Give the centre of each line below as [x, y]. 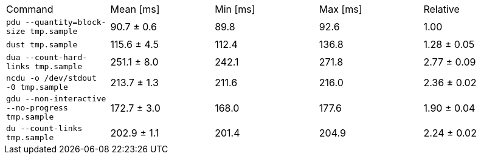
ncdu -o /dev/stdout [51, 78]
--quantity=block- [66, 22]
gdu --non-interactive [56, 99]
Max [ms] [341, 9]
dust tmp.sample [42, 44]
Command [30, 9]
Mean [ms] [135, 9]
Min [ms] [235, 9]
